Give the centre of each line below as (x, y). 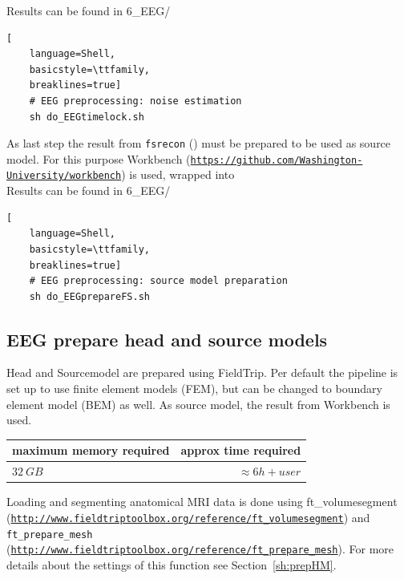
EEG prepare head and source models (167, 339)
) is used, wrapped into (178, 174)
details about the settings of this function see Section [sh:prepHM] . (172, 564)
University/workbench (64, 176)
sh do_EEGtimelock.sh (87, 117)
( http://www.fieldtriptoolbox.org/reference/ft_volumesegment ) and (188, 517)
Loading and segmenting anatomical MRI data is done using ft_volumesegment (202, 502)
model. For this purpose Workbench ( (99, 158)
